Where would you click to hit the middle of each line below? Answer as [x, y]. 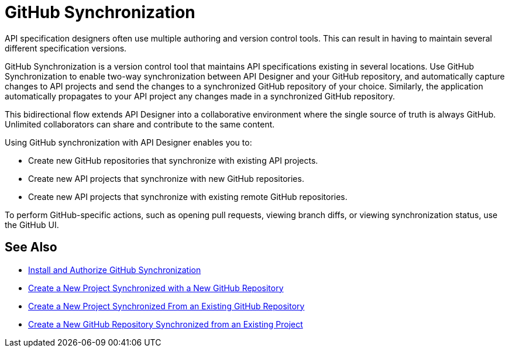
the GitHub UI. [32, 225]
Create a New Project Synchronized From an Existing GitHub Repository [166, 306]
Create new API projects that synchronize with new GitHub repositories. [166, 178]
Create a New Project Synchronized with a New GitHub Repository [156, 288]
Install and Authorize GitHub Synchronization [115, 270]
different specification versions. [66, 48]
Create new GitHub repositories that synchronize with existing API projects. [173, 160]
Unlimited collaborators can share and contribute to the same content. [140, 124]
